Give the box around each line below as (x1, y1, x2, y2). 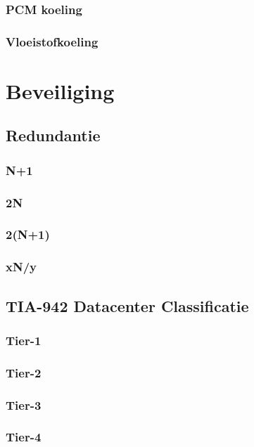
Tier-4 (6, 428, 42, 446)
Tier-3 (6, 396, 42, 413)
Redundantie (6, 124, 101, 146)
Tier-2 (6, 363, 42, 381)
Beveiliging (6, 76, 115, 105)
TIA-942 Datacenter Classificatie (6, 294, 249, 316)
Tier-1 (6, 331, 42, 349)
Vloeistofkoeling (6, 32, 99, 50)
